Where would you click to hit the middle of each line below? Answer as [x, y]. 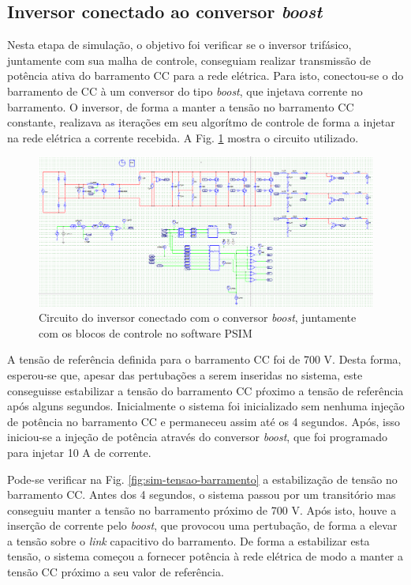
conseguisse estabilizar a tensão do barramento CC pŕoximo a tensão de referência [205, 390]
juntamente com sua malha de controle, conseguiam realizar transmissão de [189, 60]
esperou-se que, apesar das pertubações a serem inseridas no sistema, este [185, 374]
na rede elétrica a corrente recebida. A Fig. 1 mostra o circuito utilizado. [183, 137]
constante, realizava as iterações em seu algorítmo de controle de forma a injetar [201, 122]
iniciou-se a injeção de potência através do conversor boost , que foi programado [198, 437]
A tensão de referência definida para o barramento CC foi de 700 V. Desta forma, [204, 359]
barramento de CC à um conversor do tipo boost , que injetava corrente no [185, 91]
